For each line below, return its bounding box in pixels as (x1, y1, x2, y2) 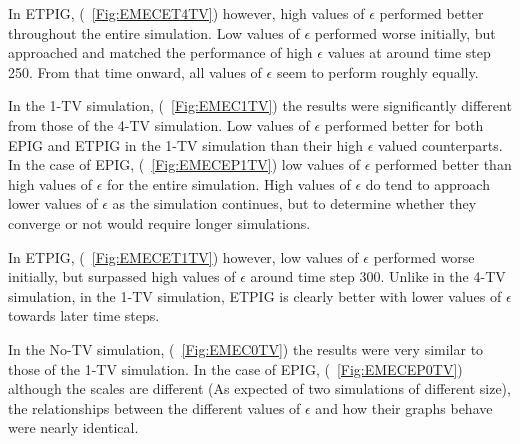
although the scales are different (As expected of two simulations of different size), (8, 378, 511, 399)
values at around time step (327, 42, 491, 63)
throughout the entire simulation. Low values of (8, 22, 300, 43)
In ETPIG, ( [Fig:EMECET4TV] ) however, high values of (8, 3, 365, 23)
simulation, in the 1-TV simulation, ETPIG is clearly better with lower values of (8, 285, 502, 306)
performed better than (375, 154, 512, 175)
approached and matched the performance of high (8, 42, 313, 63)
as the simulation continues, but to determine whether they (112, 193, 477, 214)
